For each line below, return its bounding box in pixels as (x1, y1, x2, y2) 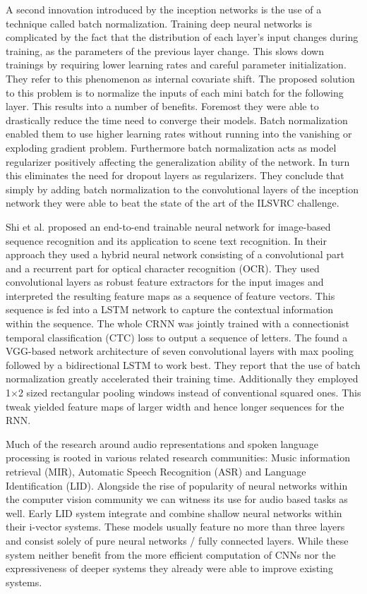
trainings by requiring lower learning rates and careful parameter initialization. (6, 57, 347, 72)
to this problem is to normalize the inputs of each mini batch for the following (6, 85, 344, 99)
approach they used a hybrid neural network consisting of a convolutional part (6, 247, 344, 262)
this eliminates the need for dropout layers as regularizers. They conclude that (6, 168, 344, 183)
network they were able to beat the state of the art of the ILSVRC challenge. (6, 195, 339, 210)
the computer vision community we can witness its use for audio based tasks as (6, 492, 348, 507)
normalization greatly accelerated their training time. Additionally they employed (6, 371, 359, 386)
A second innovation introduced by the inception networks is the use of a (6, 2, 322, 16)
